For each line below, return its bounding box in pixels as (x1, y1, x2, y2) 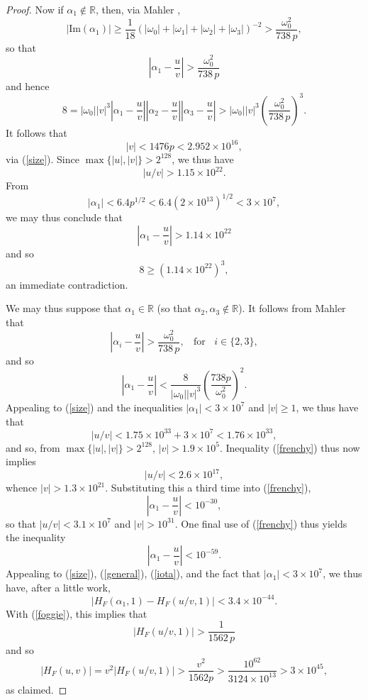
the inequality (6, 530, 66, 545)
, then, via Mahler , (95, 2, 181, 16)
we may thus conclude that (6, 210, 123, 225)
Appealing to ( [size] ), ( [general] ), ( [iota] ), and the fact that (6, 566, 261, 581)
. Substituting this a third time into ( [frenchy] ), (105, 480, 311, 495)
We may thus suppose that (6, 301, 122, 316)
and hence (6, 78, 50, 93)
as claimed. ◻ (6, 682, 67, 696)
